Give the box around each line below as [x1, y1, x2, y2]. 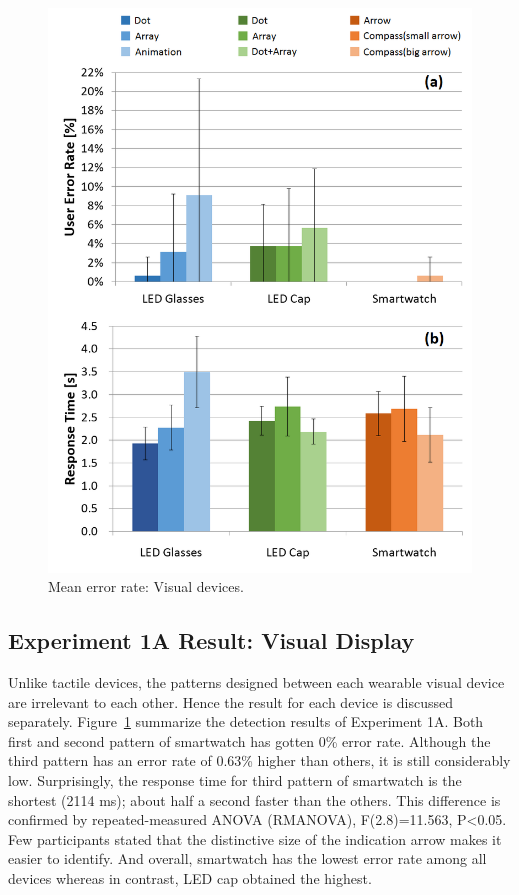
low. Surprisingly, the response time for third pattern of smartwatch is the [8, 769, 462, 790]
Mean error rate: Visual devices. [48, 576, 244, 597]
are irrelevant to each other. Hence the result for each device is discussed [8, 691, 454, 712]
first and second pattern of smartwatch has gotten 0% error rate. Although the [8, 730, 491, 751]
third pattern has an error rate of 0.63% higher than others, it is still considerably [8, 750, 511, 771]
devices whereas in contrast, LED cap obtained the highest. [8, 867, 372, 888]
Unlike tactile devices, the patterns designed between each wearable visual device [8, 671, 505, 692]
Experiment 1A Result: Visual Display [8, 625, 415, 656]
